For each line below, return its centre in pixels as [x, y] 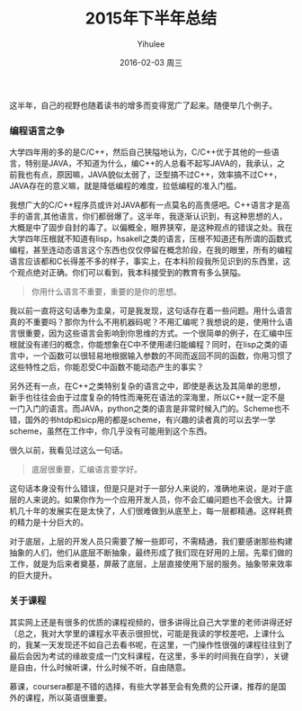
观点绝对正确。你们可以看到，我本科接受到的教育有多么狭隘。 [131, 273]
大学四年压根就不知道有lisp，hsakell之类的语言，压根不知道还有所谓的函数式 [151, 238]
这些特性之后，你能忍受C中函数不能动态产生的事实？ [107, 367]
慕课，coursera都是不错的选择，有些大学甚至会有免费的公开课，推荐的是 [144, 686]
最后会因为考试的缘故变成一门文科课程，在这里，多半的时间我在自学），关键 [149, 656]
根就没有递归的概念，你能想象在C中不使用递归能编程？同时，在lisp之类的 [145, 345]
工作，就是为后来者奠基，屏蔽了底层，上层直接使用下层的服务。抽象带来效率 [151, 564]
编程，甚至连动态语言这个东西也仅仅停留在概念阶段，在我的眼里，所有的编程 [151, 250]
